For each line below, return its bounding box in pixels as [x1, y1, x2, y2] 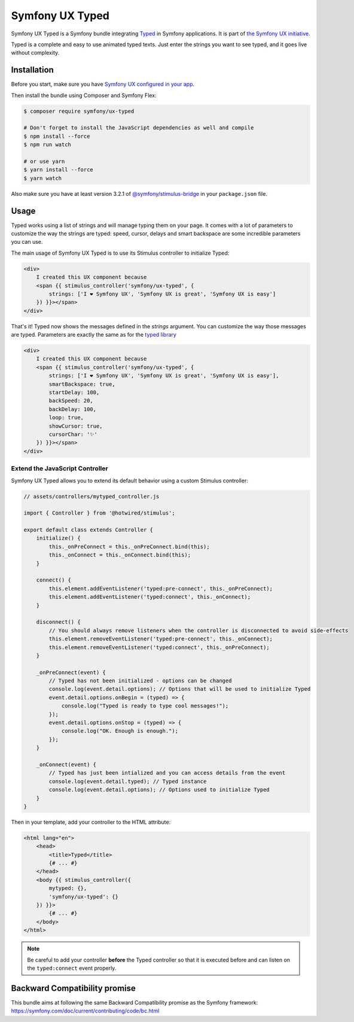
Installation [11, 65, 54, 75]
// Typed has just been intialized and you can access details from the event [48, 770, 286, 776]
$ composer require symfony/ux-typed [23, 108, 135, 114]
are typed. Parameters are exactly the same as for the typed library [11, 331, 176, 338]
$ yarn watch [23, 174, 62, 182]
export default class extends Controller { [23, 527, 154, 533]
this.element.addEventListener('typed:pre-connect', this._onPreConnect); [48, 585, 273, 592]
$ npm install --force [23, 132, 90, 140]
